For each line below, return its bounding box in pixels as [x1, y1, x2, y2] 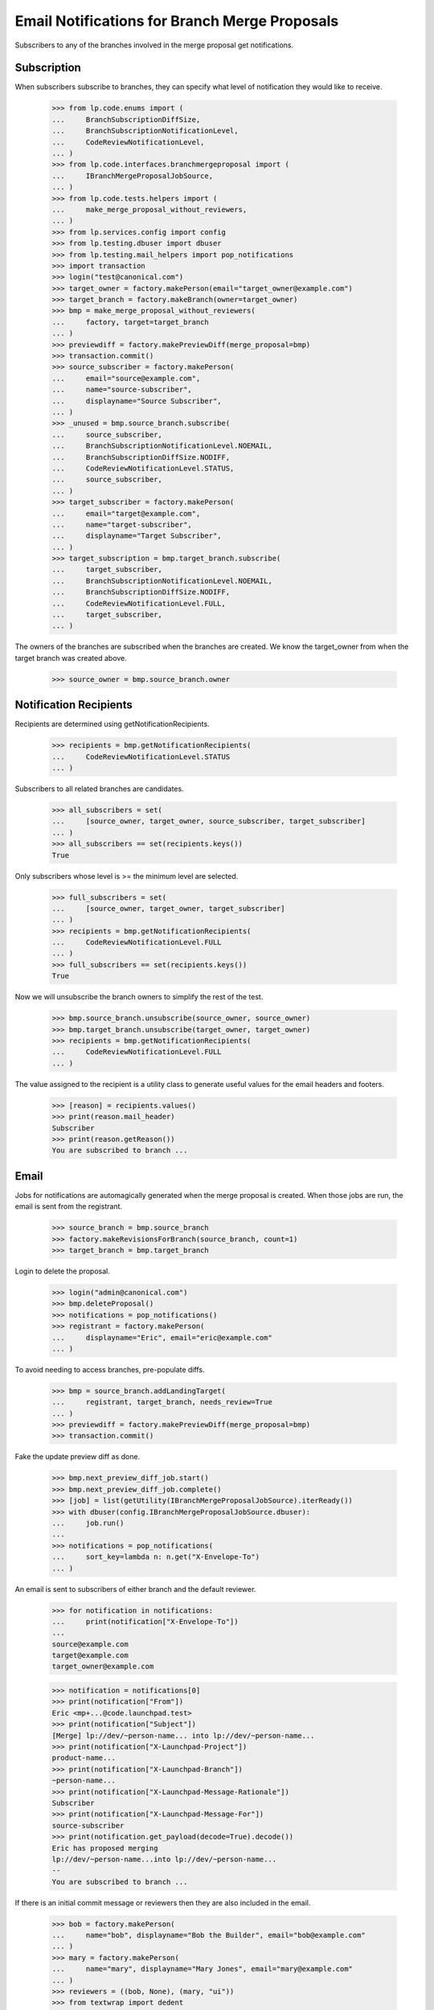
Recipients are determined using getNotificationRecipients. [14, 720, 210, 729]
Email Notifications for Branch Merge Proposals [14, 12, 339, 30]
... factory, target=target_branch [51, 318, 209, 326]
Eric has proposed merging [51, 1844, 158, 1852]
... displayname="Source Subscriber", [51, 396, 222, 405]
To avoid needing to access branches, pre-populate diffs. [14, 1364, 205, 1374]
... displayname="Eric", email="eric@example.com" [51, 1333, 272, 1342]
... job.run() [51, 1518, 125, 1528]
